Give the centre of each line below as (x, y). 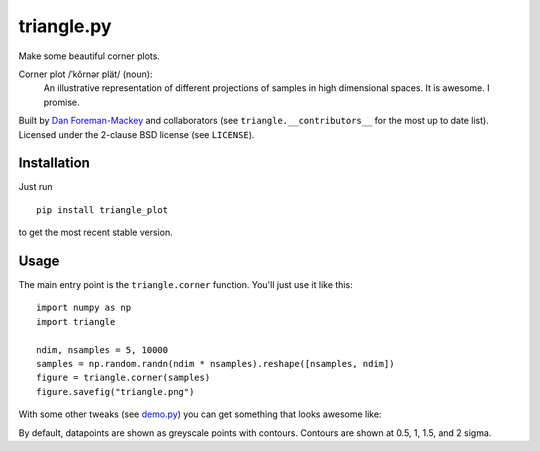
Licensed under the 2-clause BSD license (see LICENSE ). (136, 134)
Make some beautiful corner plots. (89, 56)
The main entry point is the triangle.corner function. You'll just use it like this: (186, 285)
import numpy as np (84, 308)
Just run (35, 187)
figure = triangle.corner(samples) (123, 378)
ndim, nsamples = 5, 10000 (102, 349)
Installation (54, 163)
